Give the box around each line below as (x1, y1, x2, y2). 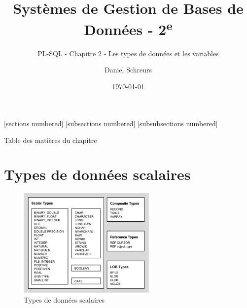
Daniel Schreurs (104, 65, 152, 75)
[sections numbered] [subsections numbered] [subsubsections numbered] (4, 118, 218, 129)
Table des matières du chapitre (4, 135, 97, 145)
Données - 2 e (84, 17, 173, 39)
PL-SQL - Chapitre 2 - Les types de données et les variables (37, 48, 219, 58)
